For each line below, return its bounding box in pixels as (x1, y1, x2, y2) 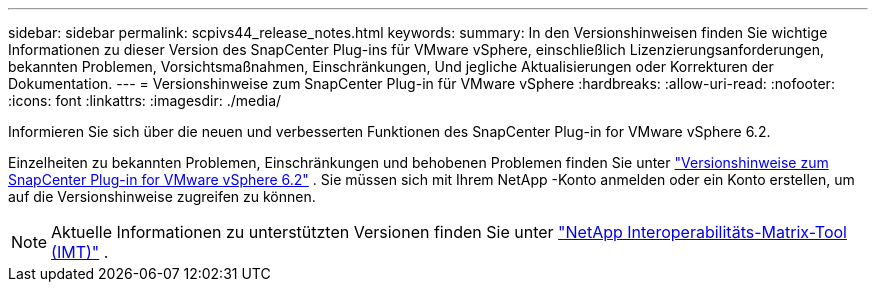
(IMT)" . (51, 242, 109, 262)
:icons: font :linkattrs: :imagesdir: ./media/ (8, 92, 282, 109)
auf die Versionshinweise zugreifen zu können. (8, 188, 316, 205)
